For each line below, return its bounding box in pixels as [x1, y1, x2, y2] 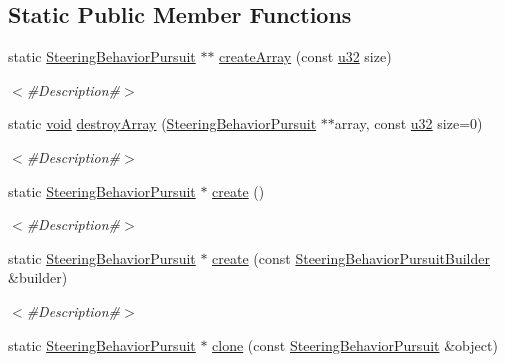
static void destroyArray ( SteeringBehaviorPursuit [8, 113, 317, 134]
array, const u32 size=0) [334, 113, 483, 134]
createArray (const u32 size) [219, 46, 392, 67]
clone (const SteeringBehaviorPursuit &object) [212, 334, 498, 355]
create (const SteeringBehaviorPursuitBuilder [212, 247, 490, 268]
